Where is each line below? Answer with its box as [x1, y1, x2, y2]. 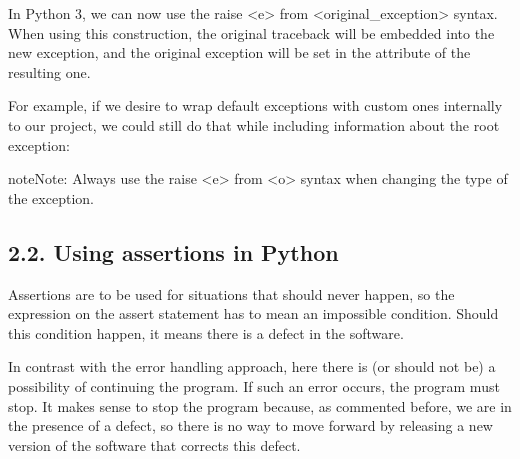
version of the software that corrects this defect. [8, 434, 301, 455]
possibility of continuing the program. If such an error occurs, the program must [8, 375, 500, 396]
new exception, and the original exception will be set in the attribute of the [8, 42, 471, 63]
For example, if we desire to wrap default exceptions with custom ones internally [8, 95, 503, 116]
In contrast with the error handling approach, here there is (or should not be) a [8, 356, 496, 377]
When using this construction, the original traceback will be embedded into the [8, 22, 495, 43]
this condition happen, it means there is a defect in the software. [8, 322, 404, 343]
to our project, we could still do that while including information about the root [8, 114, 500, 135]
